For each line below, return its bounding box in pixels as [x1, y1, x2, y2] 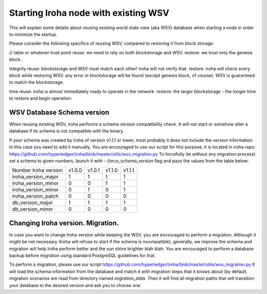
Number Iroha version [12, 167, 63, 174]
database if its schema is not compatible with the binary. [9, 128, 125, 134]
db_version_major [12, 199, 53, 206]
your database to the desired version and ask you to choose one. [9, 282, 142, 288]
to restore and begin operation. [9, 95, 73, 101]
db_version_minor [12, 206, 53, 213]
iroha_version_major [12, 173, 59, 180]
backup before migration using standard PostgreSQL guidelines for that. [9, 253, 156, 258]
